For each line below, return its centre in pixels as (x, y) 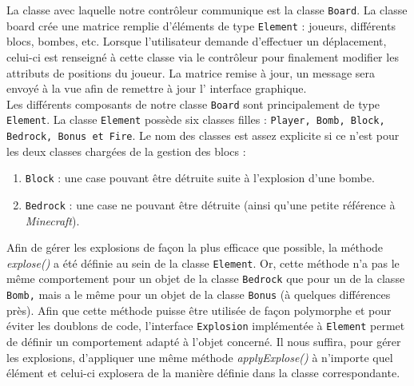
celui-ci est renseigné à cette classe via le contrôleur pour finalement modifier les (203, 56)
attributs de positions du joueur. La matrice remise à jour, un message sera (191, 72)
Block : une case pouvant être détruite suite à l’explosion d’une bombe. (200, 178)
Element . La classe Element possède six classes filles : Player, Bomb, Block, (196, 119)
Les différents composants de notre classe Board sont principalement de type (193, 103)
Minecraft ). (52, 220)
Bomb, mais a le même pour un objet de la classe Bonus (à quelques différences (199, 294)
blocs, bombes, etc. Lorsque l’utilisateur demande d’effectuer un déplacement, (197, 41)
